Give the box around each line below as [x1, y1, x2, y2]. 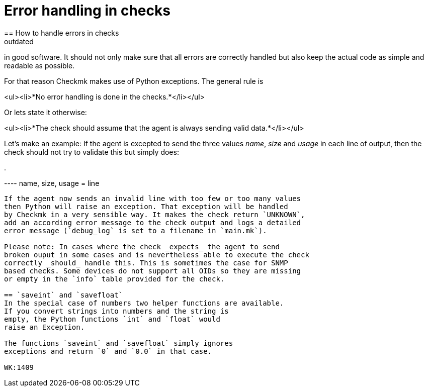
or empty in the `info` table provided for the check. [4, 274, 225, 283]
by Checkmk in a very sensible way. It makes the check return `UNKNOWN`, [4, 210, 305, 219]
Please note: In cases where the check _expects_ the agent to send [4, 242, 280, 251]
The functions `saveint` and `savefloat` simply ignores [4, 339, 233, 347]
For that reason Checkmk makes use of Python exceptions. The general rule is [4, 76, 264, 85]
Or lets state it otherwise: [4, 108, 87, 117]
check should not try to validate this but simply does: [4, 147, 179, 156]
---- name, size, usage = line [4, 178, 100, 187]
